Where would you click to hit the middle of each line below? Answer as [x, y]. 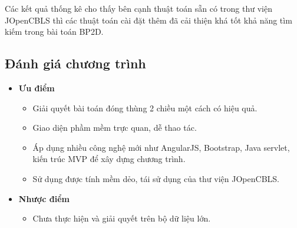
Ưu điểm [37, 87]
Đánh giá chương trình [75, 63]
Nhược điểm [44, 198]
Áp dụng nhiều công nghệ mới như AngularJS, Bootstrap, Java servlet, [161, 147]
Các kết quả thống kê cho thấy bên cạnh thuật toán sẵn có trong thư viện [138, 8]
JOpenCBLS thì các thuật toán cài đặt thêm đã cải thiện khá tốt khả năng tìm [148, 20]
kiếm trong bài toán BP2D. [54, 32]
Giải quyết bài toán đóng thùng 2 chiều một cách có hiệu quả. [145, 108]
